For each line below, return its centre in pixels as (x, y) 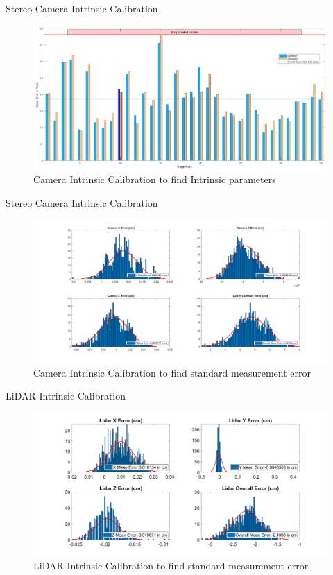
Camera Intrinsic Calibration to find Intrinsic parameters (155, 179)
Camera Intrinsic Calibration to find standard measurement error (172, 372)
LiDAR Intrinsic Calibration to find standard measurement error (171, 566)
